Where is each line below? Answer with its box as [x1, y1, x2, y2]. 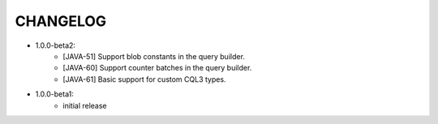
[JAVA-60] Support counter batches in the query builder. [62, 63, 252, 73]
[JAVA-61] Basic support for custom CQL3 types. [62, 74, 226, 84]
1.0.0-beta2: [35, 41, 76, 50]
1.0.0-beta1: [35, 89, 75, 99]
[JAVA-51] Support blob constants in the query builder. [62, 51, 245, 61]
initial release [62, 100, 107, 110]
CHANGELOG [15, 12, 107, 30]
